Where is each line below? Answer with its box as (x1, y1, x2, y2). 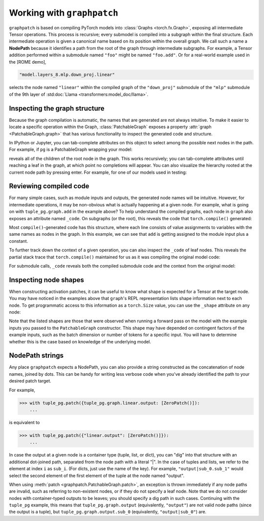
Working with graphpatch (9, 7, 118, 18)
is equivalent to (9, 420, 40, 425)
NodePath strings (9, 351, 64, 360)
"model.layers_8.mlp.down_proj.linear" (19, 72, 115, 78)
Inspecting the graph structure (9, 104, 105, 113)
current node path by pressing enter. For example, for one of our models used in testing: (9, 169, 187, 175)
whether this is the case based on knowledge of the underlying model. (9, 339, 152, 344)
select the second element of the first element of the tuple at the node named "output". (9, 473, 184, 478)
